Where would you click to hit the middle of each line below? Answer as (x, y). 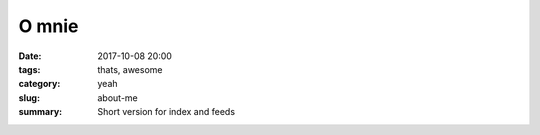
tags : (29, 69)
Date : (30, 56)
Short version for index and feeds (166, 112)
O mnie (48, 26)
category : (39, 84)
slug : (29, 97)
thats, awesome (130, 69)
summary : (40, 112)
